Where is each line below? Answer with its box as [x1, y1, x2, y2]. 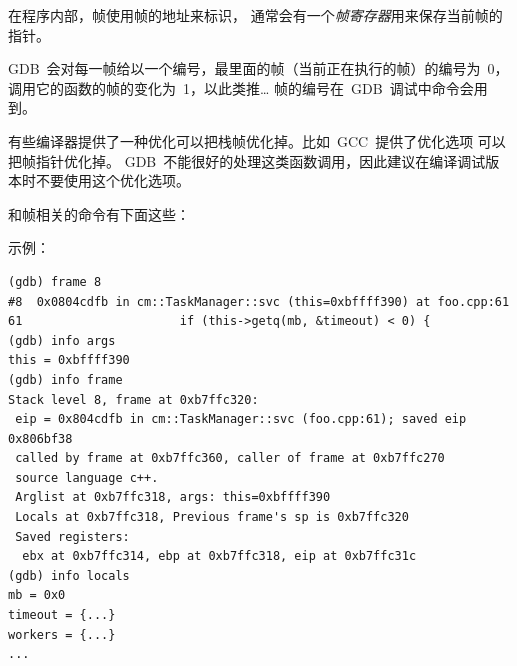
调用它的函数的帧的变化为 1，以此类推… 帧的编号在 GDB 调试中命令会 [8, 77, 474, 98]
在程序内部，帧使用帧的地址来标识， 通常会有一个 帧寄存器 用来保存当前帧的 [8, 5, 503, 25]
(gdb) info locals [8, 568, 130, 583]
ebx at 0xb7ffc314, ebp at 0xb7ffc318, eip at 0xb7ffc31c [22, 549, 417, 564]
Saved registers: [15, 529, 130, 544]
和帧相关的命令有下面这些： [8, 203, 190, 224]
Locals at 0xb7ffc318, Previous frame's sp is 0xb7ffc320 [15, 510, 409, 525]
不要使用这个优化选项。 [35, 170, 190, 191]
